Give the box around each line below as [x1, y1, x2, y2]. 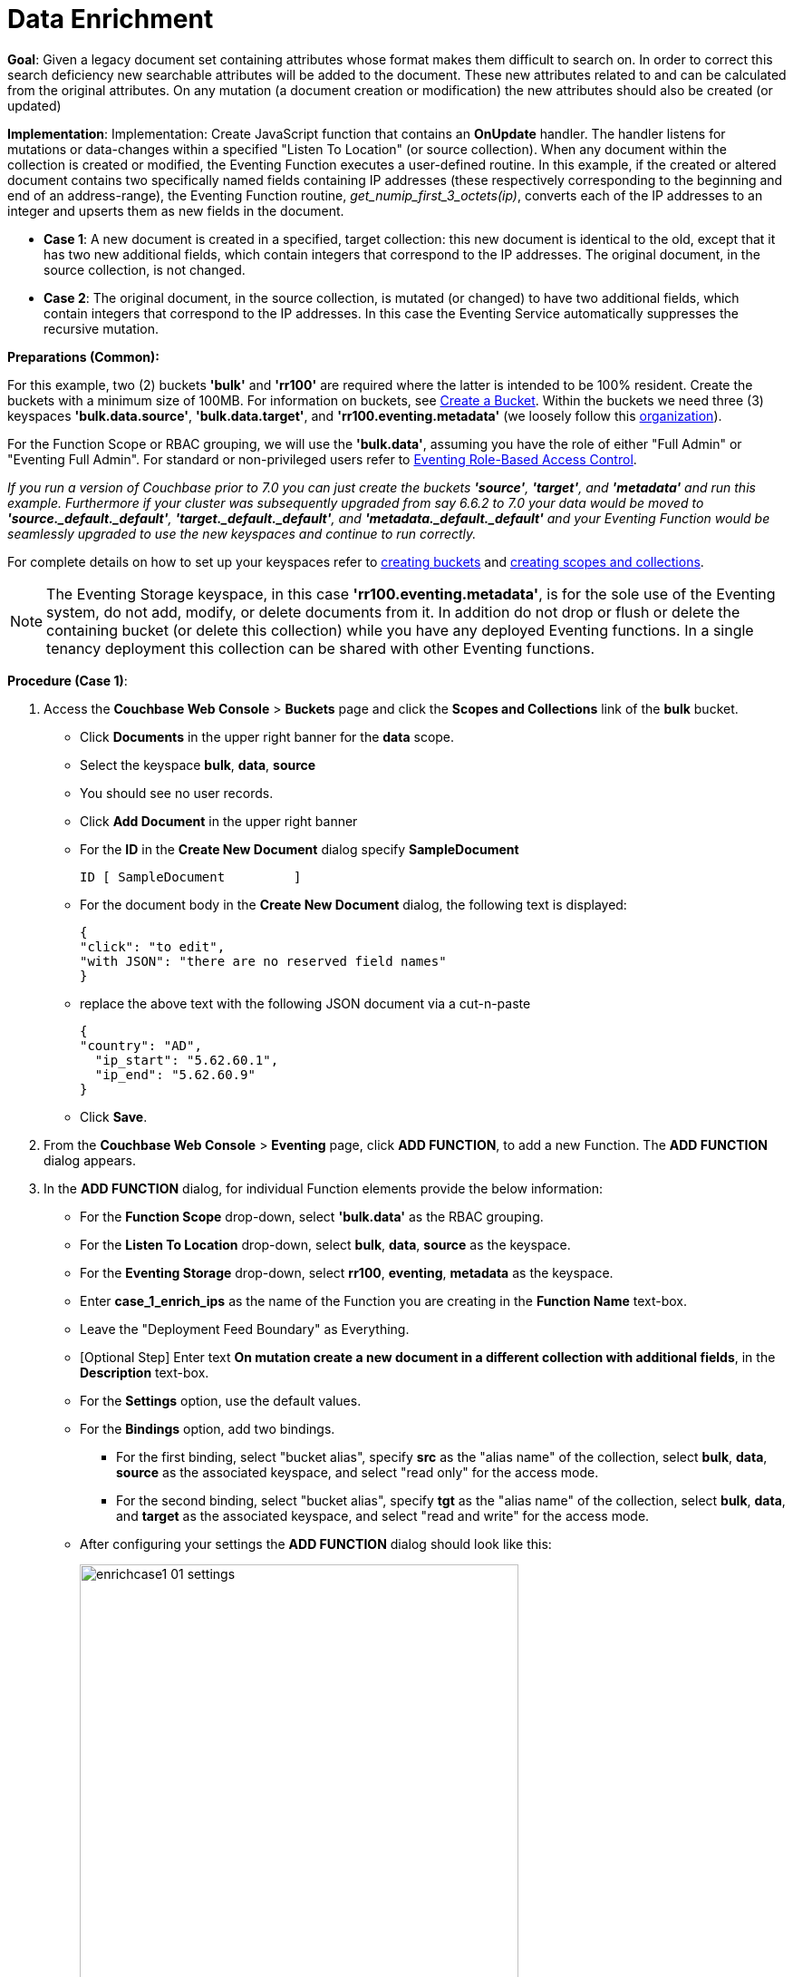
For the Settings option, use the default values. [80, 1392, 362, 1408]
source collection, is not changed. [44, 261, 246, 278]
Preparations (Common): [7, 348, 160, 365]
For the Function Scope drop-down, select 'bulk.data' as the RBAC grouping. [80, 1208, 544, 1224]
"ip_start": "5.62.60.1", [94, 1052, 279, 1067]
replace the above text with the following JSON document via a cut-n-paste [80, 995, 531, 1011]
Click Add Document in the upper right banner [80, 813, 358, 829]
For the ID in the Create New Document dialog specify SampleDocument [80, 841, 519, 857]
